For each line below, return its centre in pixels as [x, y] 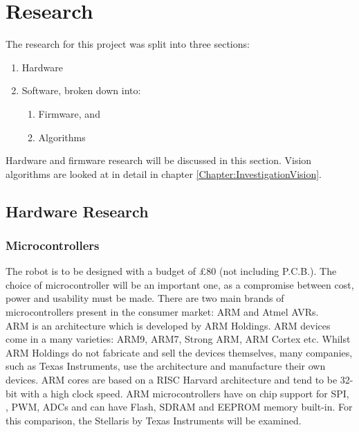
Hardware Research [77, 211]
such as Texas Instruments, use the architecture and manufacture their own [166, 366]
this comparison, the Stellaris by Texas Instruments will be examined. [154, 420]
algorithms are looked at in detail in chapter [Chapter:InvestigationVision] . [164, 173]
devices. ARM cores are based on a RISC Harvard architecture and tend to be [172, 380]
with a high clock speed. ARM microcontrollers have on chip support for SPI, [185, 393]
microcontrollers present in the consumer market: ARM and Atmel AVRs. [162, 312]
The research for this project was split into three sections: [128, 44]
